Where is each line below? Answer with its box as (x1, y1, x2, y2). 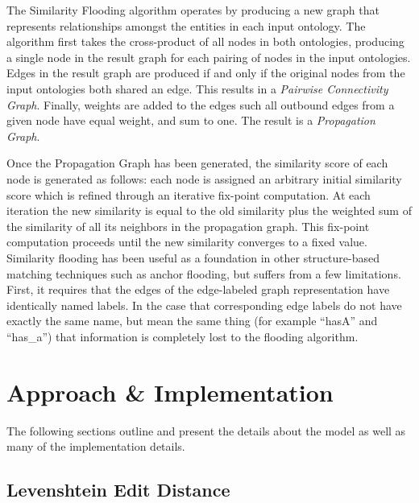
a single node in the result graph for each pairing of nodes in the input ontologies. (6, 48, 411, 65)
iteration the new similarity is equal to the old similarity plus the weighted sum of (6, 202, 412, 219)
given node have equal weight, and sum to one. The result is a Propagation (6, 112, 375, 129)
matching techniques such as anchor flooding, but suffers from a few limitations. (6, 265, 401, 282)
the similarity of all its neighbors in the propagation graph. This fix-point (6, 217, 370, 234)
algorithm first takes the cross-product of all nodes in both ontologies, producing (6, 33, 404, 50)
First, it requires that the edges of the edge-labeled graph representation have (6, 281, 390, 298)
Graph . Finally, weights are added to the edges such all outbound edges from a (6, 96, 395, 113)
